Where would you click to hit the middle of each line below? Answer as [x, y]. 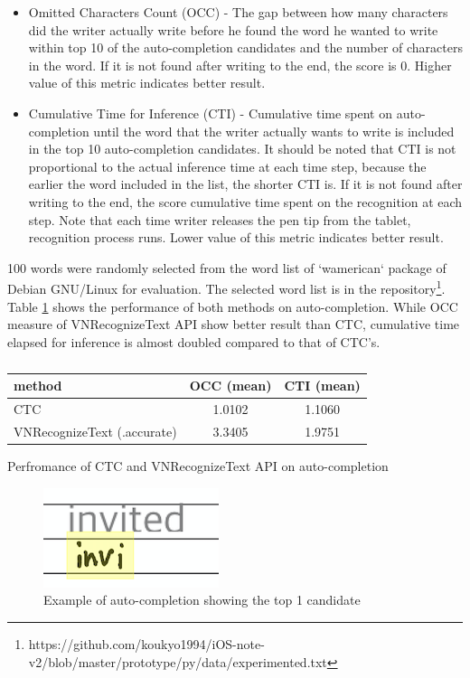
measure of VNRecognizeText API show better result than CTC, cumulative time [234, 324]
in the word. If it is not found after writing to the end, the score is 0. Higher [240, 65]
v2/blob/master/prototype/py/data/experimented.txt [178, 661]
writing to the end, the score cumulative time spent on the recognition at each [245, 201]
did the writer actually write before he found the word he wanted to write [233, 29]
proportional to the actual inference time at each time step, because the [227, 166]
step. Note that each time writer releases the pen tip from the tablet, [220, 219]
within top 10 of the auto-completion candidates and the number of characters [245, 47]
